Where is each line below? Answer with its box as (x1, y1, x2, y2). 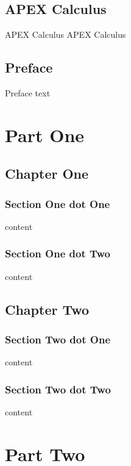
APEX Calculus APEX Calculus (5, 28, 126, 41)
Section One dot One (5, 196, 110, 211)
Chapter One (5, 164, 89, 183)
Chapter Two (5, 299, 90, 318)
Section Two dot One (5, 332, 110, 347)
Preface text (5, 87, 51, 99)
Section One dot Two (5, 246, 110, 261)
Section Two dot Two (5, 381, 111, 396)
